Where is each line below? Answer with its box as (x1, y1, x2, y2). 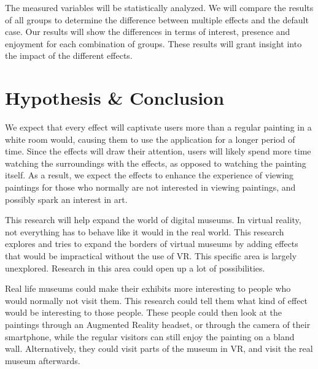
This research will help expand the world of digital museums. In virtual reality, (5, 213, 301, 226)
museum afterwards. (5, 354, 80, 367)
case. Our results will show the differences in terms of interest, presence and (5, 25, 290, 38)
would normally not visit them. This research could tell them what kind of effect (5, 294, 308, 306)
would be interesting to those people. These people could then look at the (5, 306, 282, 319)
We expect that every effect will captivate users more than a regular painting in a (5, 121, 312, 134)
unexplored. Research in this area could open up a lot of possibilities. (5, 261, 265, 274)
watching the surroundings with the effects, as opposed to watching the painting (5, 156, 306, 169)
